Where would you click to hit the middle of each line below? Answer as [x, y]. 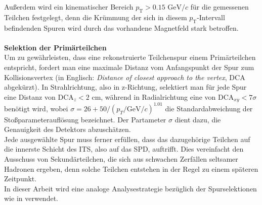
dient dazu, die [198, 119]
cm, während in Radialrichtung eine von [154, 96]
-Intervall [211, 17]
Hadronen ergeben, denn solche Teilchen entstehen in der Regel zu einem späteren [131, 168]
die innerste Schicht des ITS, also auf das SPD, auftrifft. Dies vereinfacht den [124, 149]
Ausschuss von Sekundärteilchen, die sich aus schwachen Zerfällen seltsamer [121, 159]
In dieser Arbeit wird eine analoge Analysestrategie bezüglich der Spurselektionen [130, 188]
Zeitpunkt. [20, 179]
